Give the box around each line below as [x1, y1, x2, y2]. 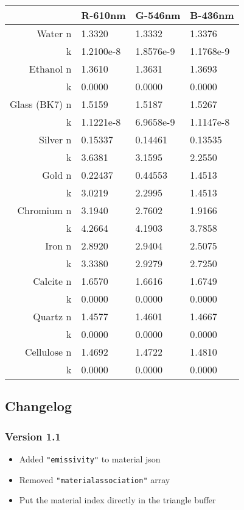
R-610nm [81, 8, 126, 22]
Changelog [5, 397, 72, 415]
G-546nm [135, 8, 181, 22]
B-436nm [190, 8, 234, 22]
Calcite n [33, 274, 72, 288]
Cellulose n [24, 345, 72, 359]
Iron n [45, 239, 72, 253]
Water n [37, 26, 72, 40]
